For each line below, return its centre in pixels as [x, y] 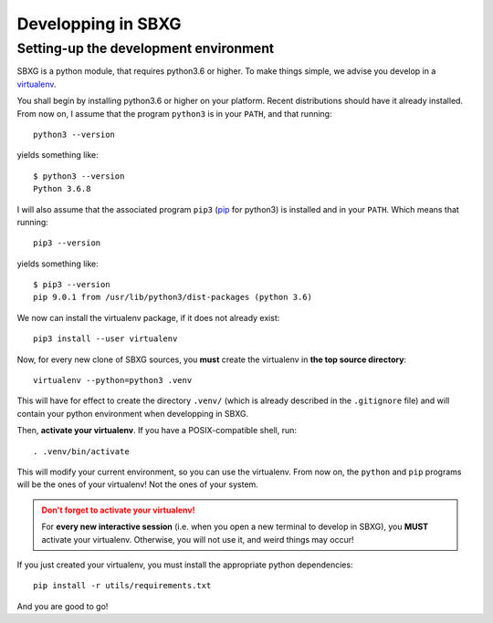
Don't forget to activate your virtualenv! [118, 510]
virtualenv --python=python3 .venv [113, 380]
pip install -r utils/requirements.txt [122, 586]
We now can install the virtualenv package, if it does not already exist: [148, 317]
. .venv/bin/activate [81, 451]
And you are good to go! [63, 606]
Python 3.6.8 [62, 189]
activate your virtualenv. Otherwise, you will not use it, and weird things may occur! [198, 539]
